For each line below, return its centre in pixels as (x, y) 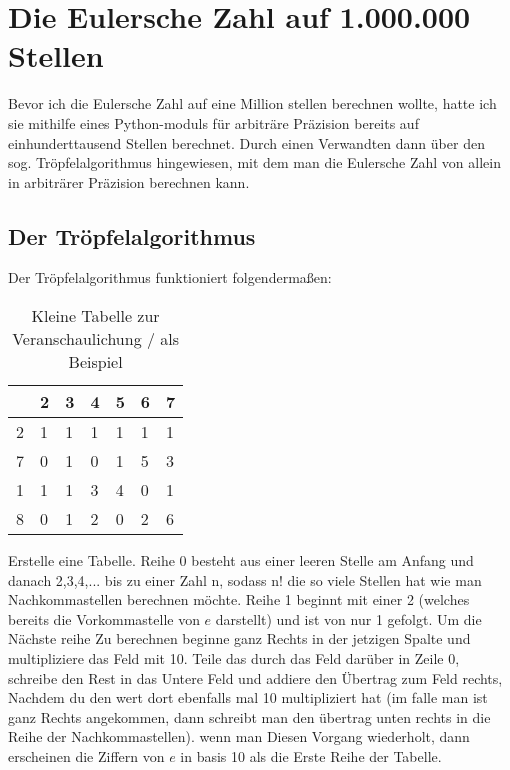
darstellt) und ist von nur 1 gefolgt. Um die (348, 618)
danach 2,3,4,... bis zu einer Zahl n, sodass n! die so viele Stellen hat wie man (245, 579)
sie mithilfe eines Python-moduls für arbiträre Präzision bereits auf (213, 122)
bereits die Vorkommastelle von (104, 618)
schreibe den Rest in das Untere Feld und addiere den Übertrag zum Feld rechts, (255, 677)
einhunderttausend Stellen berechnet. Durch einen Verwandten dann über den (246, 142)
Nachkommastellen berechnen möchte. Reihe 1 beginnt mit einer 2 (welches (239, 599)
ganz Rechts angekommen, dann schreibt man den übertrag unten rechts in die (249, 716)
